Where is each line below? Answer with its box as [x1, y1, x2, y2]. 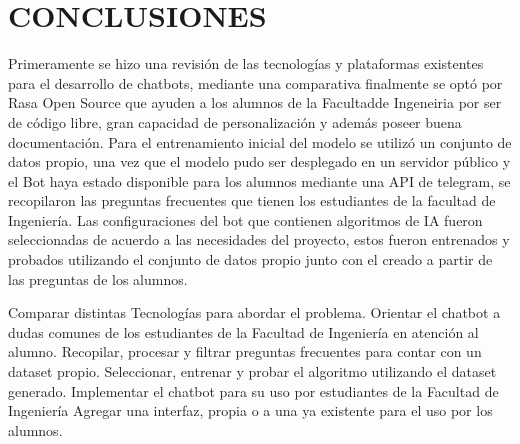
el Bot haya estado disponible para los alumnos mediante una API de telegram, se [8, 170, 511, 191]
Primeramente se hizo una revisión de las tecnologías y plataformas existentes [8, 53, 484, 74]
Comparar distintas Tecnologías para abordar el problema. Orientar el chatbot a [8, 302, 501, 323]
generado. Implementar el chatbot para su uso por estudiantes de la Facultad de [8, 380, 499, 401]
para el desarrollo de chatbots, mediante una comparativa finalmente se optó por [8, 72, 503, 93]
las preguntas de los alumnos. [8, 268, 188, 289]
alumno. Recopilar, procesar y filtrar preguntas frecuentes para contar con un [8, 341, 482, 362]
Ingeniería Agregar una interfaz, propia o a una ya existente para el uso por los [8, 400, 493, 421]
